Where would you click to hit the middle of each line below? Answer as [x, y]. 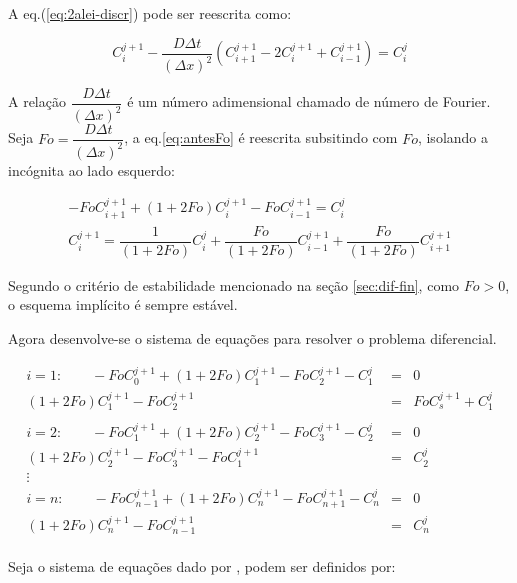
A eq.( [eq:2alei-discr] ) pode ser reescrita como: [150, 13]
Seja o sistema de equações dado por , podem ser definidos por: [202, 566]
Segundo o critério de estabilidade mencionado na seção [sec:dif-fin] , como [234, 284]
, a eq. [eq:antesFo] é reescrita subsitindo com [261, 137]
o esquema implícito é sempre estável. [123, 304]
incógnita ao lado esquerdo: [91, 169]
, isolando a [453, 137]
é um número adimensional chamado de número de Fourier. [309, 101]
